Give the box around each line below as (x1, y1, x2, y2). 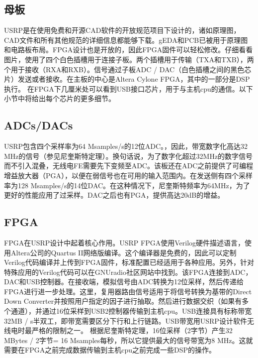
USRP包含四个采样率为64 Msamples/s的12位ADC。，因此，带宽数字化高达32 (4, 141, 248, 151)
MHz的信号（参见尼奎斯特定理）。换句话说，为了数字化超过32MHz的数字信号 (4, 150, 253, 161)
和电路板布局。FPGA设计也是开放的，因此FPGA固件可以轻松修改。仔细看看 (4, 44, 253, 55)
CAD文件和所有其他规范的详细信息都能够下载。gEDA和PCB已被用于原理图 (4, 34, 248, 45)
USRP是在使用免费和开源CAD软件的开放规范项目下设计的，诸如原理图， (4, 25, 241, 35)
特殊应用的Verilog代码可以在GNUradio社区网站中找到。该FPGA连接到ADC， (4, 266, 253, 277)
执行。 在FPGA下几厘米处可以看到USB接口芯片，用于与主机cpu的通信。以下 (4, 83, 253, 94)
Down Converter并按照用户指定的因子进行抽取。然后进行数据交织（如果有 (4, 296, 242, 306)
